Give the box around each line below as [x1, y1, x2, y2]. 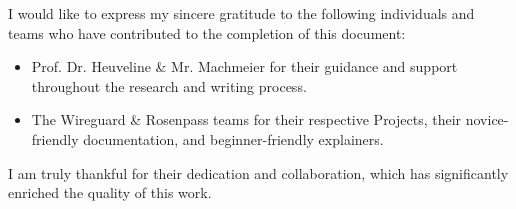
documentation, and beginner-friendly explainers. [83, 128, 384, 149]
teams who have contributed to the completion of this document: [8, 22, 406, 43]
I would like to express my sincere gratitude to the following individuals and [8, 3, 475, 23]
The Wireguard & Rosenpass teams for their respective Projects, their [31, 109, 462, 130]
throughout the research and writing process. [31, 75, 307, 96]
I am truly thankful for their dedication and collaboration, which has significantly [8, 162, 509, 183]
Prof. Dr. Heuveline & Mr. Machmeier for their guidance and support [31, 56, 458, 77]
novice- [465, 109, 509, 130]
